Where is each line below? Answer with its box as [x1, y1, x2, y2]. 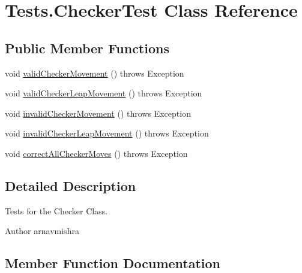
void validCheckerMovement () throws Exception [5, 66, 184, 79]
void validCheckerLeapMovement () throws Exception [5, 87, 202, 99]
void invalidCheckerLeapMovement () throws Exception [5, 127, 209, 139]
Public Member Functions [5, 38, 169, 57]
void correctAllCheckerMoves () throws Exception [5, 147, 188, 159]
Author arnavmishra [5, 225, 79, 237]
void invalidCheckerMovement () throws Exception [5, 107, 191, 119]
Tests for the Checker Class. [5, 204, 108, 217]
